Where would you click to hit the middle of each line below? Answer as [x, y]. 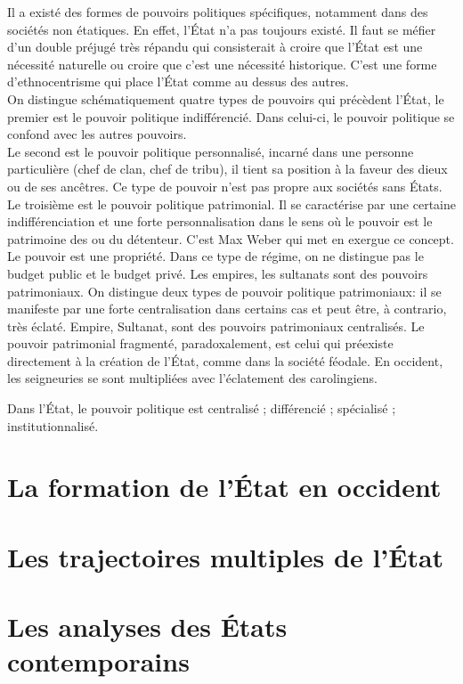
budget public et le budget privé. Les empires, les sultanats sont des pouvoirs [218, 273]
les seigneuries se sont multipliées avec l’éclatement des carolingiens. [192, 378]
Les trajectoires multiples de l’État [226, 556]
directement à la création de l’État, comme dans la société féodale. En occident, [225, 360]
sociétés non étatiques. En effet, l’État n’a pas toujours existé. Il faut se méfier [222, 29]
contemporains [98, 661]
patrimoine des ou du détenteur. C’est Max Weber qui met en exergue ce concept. [231, 238]
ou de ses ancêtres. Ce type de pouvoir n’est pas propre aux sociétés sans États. [225, 186]
